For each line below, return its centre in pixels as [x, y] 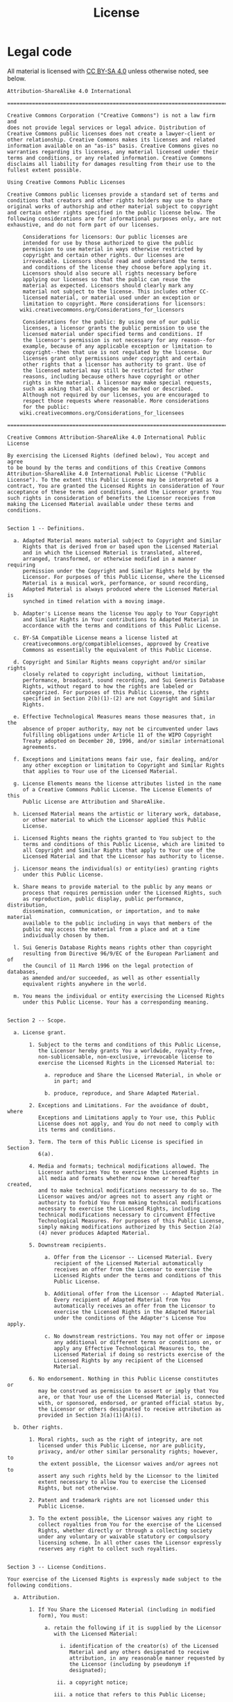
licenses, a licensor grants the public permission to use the [116, 328]
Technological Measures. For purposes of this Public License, [131, 1221]
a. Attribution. [37, 1597]
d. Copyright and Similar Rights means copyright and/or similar [110, 662]
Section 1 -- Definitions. [46, 528]
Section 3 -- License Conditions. [57, 1567]
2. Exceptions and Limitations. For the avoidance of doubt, [119, 1105]
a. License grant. [40, 1032]
